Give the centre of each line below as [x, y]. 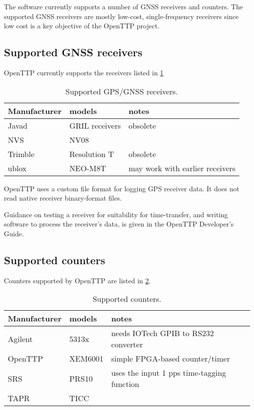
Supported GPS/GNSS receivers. [122, 91]
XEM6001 [86, 359]
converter [127, 344]
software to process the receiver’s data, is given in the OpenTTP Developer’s [119, 224]
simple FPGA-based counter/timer [170, 359]
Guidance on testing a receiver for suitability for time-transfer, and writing [116, 214]
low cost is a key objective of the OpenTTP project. [82, 26]
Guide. [14, 233]
